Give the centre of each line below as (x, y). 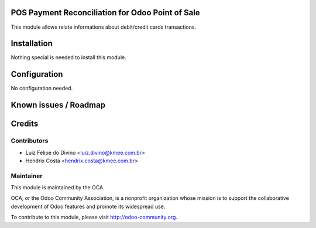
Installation (32, 44)
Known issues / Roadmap (58, 105)
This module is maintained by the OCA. (58, 188)
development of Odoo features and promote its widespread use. (88, 206)
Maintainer (27, 176)
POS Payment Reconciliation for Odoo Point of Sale (105, 13)
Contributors (30, 141)
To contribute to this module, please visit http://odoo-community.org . (94, 217)
